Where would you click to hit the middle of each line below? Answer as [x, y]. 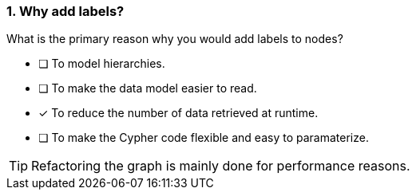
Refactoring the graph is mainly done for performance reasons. [221, 166]
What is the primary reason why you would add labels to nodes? [175, 39]
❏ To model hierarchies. [102, 64]
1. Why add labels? [65, 11]
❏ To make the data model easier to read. [148, 88]
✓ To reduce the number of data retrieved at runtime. [178, 113]
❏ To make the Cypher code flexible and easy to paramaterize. [204, 138]
